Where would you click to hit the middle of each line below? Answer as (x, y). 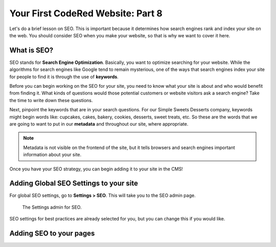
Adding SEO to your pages (52, 233)
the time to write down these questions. (51, 100)
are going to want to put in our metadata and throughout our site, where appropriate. (99, 124)
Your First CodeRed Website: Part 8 (86, 13)
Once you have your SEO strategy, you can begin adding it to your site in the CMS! (96, 169)
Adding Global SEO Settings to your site (74, 183)
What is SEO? (31, 50)
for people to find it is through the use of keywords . (64, 77)
